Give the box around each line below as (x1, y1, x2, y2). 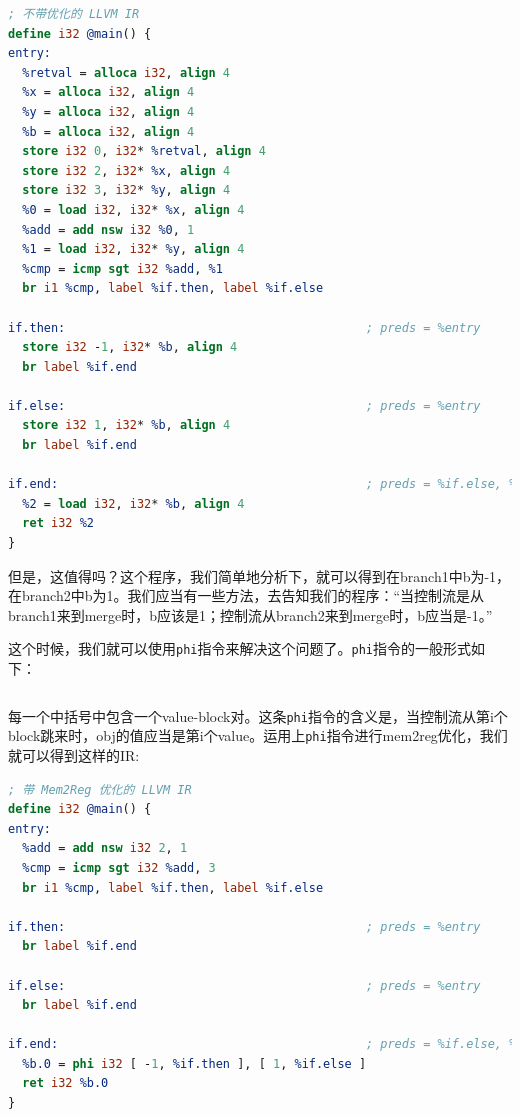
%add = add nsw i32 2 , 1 (22, 841, 188, 856)
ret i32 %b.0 (22, 1076, 109, 1091)
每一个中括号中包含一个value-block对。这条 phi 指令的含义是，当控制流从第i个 (8, 705, 508, 726)
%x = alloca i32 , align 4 (22, 85, 195, 100)
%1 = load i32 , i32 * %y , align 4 (22, 242, 245, 257)
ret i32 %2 (22, 516, 94, 531)
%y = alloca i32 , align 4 (22, 104, 195, 119)
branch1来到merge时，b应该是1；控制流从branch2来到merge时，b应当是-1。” (8, 604, 493, 625)
